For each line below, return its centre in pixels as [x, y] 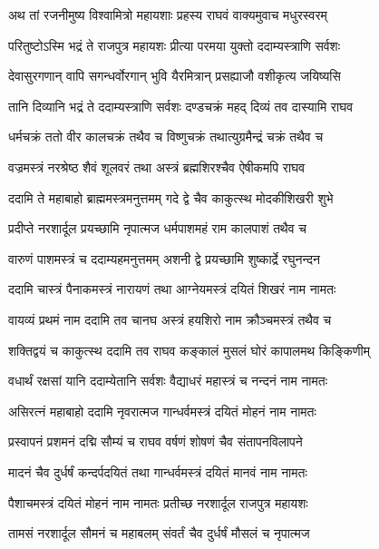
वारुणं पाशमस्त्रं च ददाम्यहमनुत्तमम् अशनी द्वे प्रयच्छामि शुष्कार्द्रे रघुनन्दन [164, 258]
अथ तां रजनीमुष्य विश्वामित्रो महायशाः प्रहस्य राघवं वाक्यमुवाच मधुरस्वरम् [168, 15]
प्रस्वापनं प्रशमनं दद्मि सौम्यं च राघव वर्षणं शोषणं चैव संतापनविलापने [155, 441]
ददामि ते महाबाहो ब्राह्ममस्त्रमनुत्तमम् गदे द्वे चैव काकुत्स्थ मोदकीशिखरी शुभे [171, 197]
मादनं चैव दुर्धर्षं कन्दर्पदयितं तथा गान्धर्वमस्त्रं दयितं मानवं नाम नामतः [158, 471]
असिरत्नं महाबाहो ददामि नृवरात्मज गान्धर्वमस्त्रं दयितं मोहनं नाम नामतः [162, 411]
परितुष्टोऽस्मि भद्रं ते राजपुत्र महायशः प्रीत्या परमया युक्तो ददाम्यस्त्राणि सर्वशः [175, 45]
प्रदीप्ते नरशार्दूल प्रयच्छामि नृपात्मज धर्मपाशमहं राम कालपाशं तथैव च [157, 228]
